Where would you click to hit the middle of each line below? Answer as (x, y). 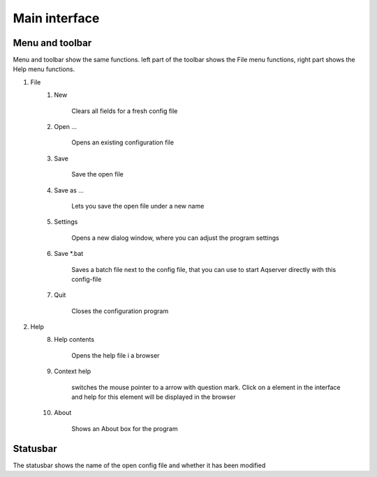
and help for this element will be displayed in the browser (154, 397)
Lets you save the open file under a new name (138, 206)
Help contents (74, 340)
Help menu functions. (44, 69)
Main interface (56, 18)
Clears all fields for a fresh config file (125, 111)
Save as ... (69, 190)
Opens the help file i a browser (116, 355)
